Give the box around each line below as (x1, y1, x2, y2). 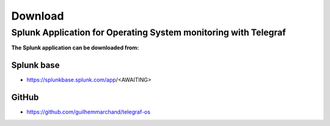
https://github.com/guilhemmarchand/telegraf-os (26, 108, 151, 116)
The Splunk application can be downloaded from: (11, 44, 139, 51)
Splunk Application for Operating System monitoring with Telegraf (11, 27, 287, 38)
